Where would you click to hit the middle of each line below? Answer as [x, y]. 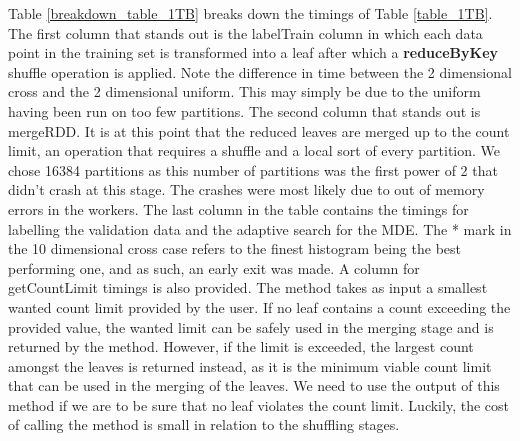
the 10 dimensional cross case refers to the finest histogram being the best [234, 248]
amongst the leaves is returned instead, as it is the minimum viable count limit [250, 365]
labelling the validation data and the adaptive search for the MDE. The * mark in [260, 228]
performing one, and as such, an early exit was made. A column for [214, 267]
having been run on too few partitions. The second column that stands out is [244, 110]
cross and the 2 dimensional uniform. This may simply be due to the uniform [244, 91]
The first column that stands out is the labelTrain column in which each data [245, 32]
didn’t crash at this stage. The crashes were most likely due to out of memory [246, 189]
